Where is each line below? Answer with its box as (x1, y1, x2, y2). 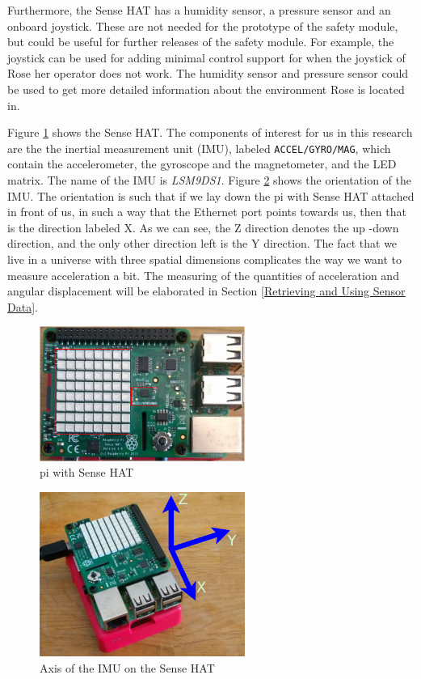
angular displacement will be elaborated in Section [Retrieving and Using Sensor (7, 282, 406, 299)
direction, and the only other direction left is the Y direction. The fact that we (7, 235, 398, 252)
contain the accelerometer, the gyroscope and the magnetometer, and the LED (7, 155, 397, 172)
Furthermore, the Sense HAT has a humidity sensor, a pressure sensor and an (7, 2, 391, 18)
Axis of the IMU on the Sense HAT (40, 659, 215, 676)
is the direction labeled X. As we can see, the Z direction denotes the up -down (7, 219, 399, 236)
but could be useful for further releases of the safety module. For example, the (7, 33, 394, 50)
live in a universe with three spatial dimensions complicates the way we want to (7, 250, 402, 267)
